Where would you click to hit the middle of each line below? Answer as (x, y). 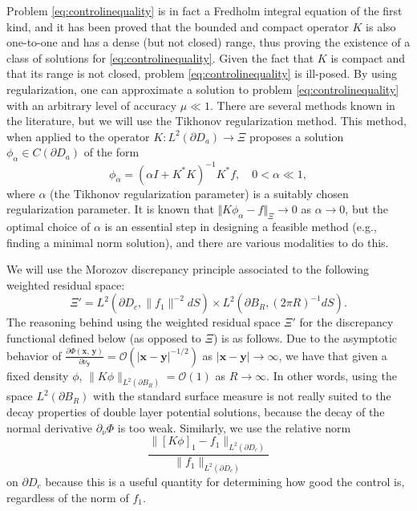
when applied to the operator (78, 136)
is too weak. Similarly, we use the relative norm (234, 427)
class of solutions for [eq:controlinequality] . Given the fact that (160, 57)
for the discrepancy (346, 322)
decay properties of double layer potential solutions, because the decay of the (196, 412)
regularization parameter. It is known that (110, 209)
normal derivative (50, 427)
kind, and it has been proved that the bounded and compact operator (178, 26)
